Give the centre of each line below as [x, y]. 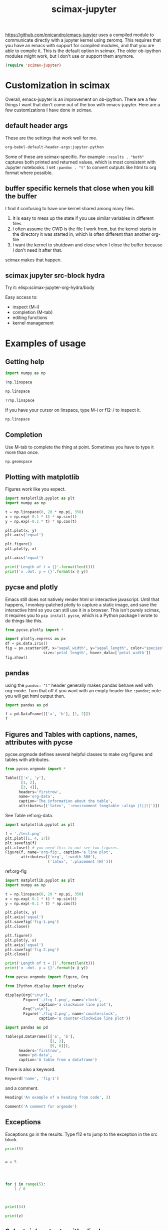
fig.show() [16, 657]
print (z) [14, 1216]
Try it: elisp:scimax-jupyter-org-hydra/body [50, 287]
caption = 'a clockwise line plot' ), [76, 1004]
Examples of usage [45, 343]
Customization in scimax [57, 86]
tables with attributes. [27, 759]
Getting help [25, 361]
